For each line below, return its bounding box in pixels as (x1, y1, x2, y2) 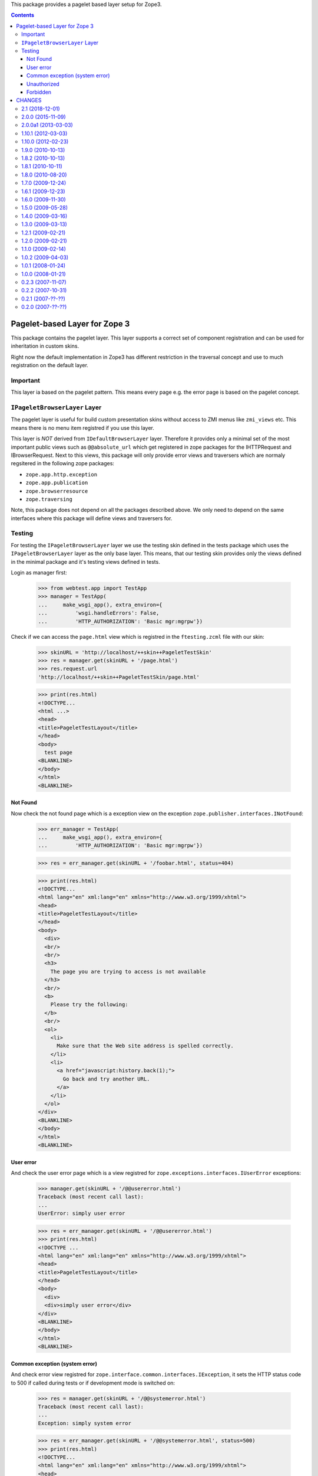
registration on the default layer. (11, 362, 88, 369)
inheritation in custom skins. (11, 342, 79, 350)
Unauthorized (26, 80, 60, 87)
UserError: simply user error (38, 1210, 125, 1217)
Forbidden (26, 89, 52, 96)
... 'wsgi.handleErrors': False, (38, 610, 160, 616)
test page (44, 749, 73, 756)
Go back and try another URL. (62, 1075, 150, 1082)
